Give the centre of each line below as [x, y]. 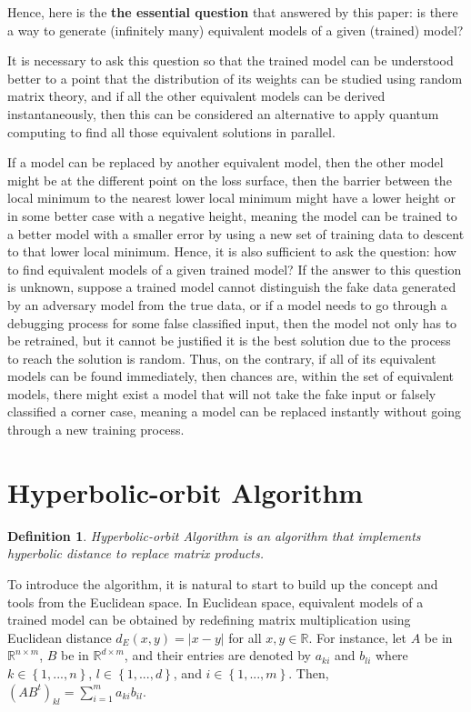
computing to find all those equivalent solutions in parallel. [171, 131]
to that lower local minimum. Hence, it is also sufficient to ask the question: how [232, 251]
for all [245, 637]
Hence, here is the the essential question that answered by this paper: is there [233, 12]
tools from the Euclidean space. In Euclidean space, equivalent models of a [215, 602]
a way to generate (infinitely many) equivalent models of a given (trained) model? [235, 30]
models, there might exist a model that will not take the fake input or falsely [222, 393]
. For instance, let [358, 637]
